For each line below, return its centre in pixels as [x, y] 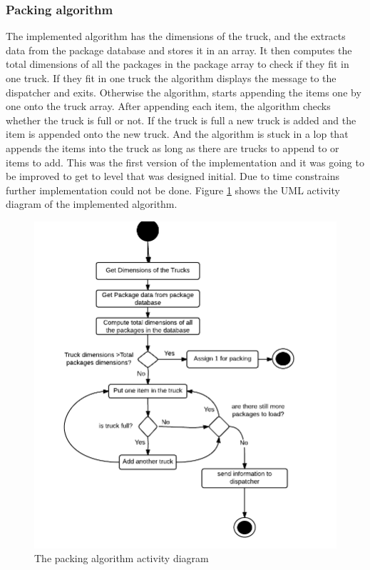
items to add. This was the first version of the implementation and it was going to [185, 162]
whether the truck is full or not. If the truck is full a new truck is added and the [181, 120]
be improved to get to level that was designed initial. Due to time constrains [173, 176]
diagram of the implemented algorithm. [92, 204]
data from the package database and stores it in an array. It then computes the [179, 50]
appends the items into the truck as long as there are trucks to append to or [173, 147]
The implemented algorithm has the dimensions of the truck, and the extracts [176, 36]
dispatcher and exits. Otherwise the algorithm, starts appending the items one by [184, 92]
